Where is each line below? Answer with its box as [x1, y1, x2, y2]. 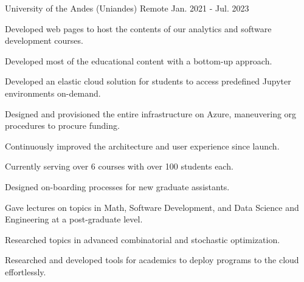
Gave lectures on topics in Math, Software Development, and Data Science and [5, 201, 299, 213]
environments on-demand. [5, 86, 101, 99]
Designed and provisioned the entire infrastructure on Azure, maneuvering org [5, 107, 297, 120]
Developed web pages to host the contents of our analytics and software [5, 22, 272, 35]
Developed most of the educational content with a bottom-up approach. [5, 54, 272, 67]
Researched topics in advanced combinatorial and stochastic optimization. [5, 233, 280, 246]
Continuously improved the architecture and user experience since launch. [5, 139, 280, 152]
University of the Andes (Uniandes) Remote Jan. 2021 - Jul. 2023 [5, 2, 249, 14]
